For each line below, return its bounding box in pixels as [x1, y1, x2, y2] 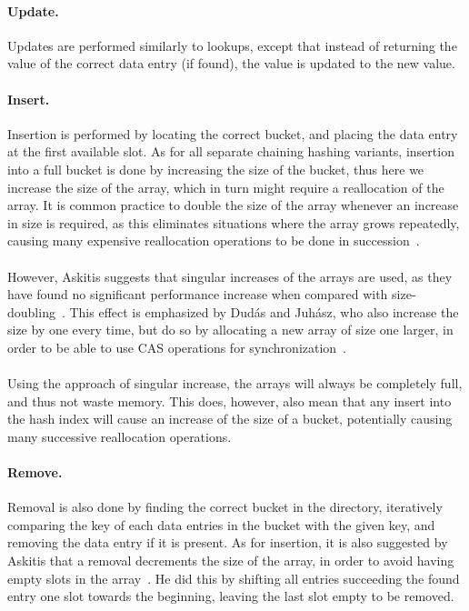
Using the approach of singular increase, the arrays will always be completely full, [7, 374, 463, 393]
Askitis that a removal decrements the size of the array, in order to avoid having [7, 551, 454, 570]
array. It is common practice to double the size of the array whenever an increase [7, 195, 459, 215]
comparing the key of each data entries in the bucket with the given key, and [7, 515, 435, 534]
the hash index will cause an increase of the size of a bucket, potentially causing [7, 409, 453, 428]
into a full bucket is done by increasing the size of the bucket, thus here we [7, 159, 424, 178]
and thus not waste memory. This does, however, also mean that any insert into [7, 391, 452, 410]
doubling [7, 302, 55, 321]
